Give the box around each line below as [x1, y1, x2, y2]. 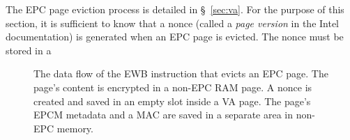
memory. [56, 120, 93, 135]
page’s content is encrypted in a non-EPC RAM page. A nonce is [33, 79, 312, 94]
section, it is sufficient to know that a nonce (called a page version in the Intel [6, 15, 340, 30]
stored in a [6, 42, 52, 57]
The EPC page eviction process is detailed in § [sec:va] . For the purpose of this [6, 2, 344, 16]
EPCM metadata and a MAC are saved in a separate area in [33, 107, 294, 122]
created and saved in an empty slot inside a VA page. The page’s [33, 93, 311, 108]
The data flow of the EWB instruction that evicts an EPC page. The [33, 66, 328, 81]
